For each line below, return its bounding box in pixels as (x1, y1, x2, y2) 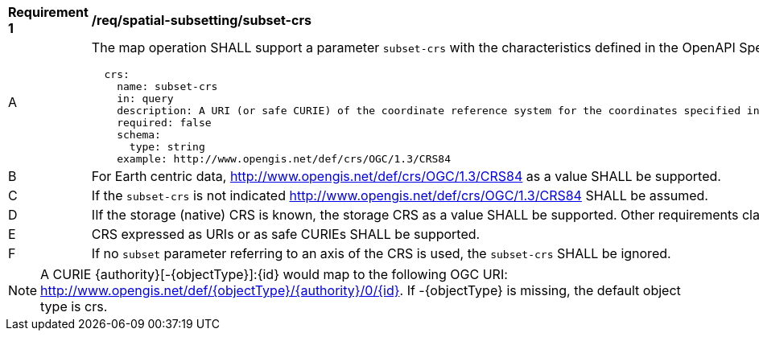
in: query (117, 92, 174, 105)
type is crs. (40, 298, 108, 314)
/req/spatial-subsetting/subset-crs (91, 12, 311, 28)
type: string (129, 141, 205, 153)
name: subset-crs (117, 80, 218, 92)
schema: (117, 129, 161, 141)
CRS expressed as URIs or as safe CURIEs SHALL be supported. (91, 226, 481, 242)
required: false (117, 117, 212, 129)
